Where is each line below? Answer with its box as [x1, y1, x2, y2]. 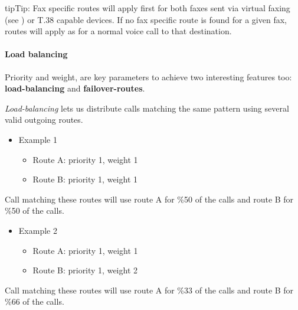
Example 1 [18, 133, 57, 145]
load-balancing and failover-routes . [5, 82, 145, 94]
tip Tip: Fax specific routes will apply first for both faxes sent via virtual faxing [5, 2, 290, 14]
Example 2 [18, 224, 57, 236]
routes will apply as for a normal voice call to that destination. [5, 25, 232, 37]
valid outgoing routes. [5, 113, 83, 126]
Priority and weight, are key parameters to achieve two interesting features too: [5, 70, 292, 83]
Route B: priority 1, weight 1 [32, 173, 138, 185]
